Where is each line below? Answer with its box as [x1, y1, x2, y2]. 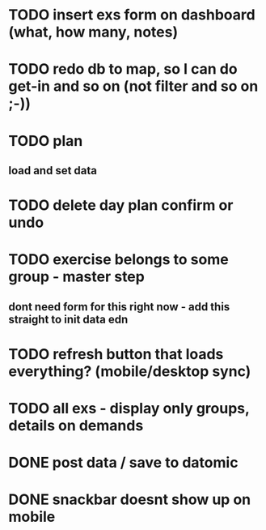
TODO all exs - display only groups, [8, 400, 250, 418]
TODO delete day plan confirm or [8, 196, 234, 215]
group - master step [8, 267, 146, 286]
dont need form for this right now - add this [8, 300, 230, 314]
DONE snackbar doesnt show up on [8, 490, 251, 509]
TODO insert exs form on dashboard [8, 6, 256, 24]
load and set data [8, 164, 98, 177]
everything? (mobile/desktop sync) [8, 362, 251, 380]
